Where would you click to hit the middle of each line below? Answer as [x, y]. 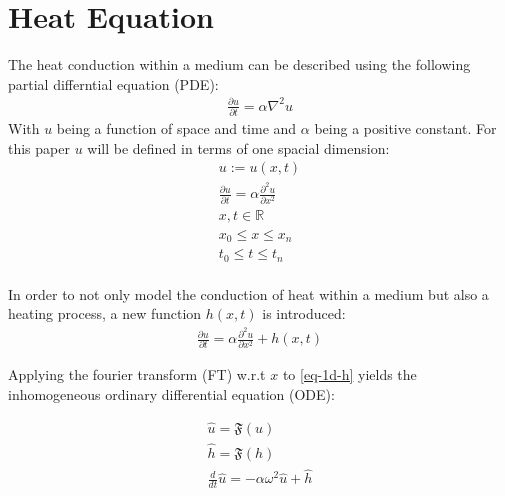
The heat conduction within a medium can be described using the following [239, 64]
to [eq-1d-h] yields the [349, 374]
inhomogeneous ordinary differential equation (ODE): [171, 394]
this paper [39, 147]
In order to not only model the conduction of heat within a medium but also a [248, 293]
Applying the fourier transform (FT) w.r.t [137, 374]
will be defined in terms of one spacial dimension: [238, 147]
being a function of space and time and [176, 128]
